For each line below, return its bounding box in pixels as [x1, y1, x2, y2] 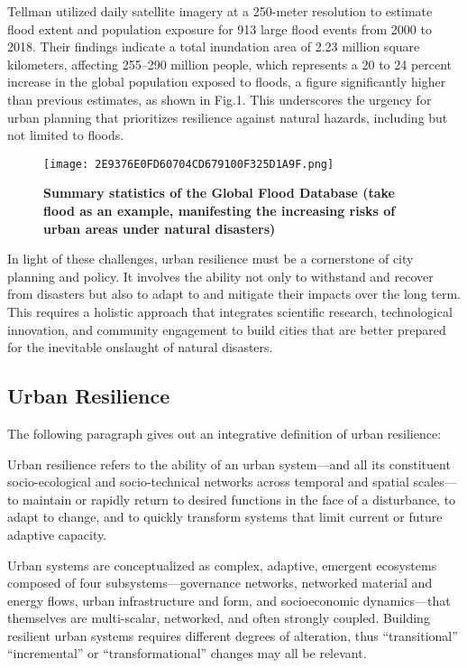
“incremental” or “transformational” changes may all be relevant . [7, 644, 367, 663]
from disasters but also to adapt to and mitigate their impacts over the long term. [7, 284, 462, 303]
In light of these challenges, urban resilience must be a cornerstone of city [7, 249, 414, 268]
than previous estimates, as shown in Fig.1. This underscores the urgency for [7, 89, 432, 108]
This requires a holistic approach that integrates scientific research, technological [7, 302, 453, 320]
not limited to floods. [7, 125, 124, 144]
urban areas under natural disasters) [43, 218, 276, 237]
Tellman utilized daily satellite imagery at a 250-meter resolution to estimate [7, 2, 433, 20]
